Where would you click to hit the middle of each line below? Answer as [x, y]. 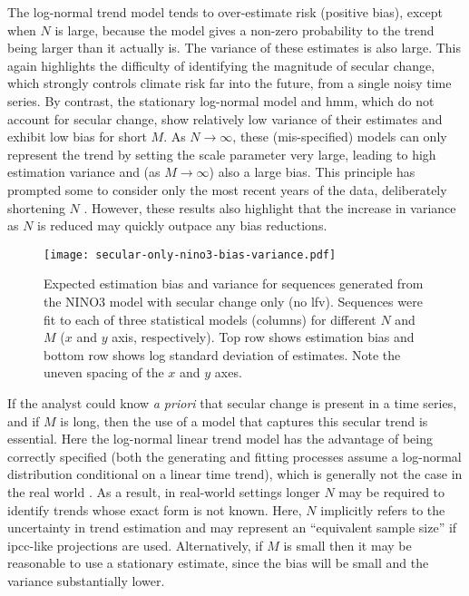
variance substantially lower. [86, 580]
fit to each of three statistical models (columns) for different [210, 319]
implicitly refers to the [383, 509]
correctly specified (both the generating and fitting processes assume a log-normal [234, 456]
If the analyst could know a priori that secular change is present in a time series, [232, 402]
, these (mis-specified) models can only [340, 137]
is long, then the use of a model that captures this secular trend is [244, 420]
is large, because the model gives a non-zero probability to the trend [244, 29]
